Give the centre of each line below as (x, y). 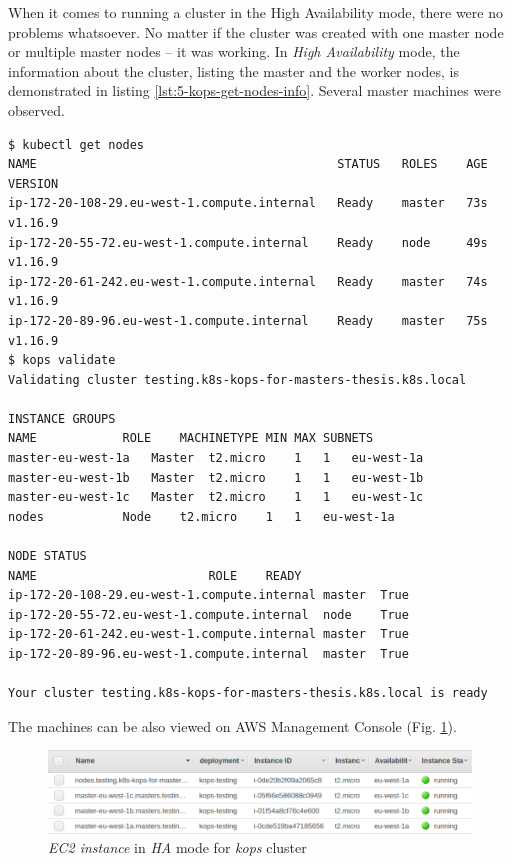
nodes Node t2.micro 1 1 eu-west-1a (201, 516)
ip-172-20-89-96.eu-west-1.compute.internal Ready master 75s (248, 320)
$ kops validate (62, 360)
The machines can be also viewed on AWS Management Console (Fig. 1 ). (232, 725)
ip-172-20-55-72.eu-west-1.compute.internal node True (208, 614)
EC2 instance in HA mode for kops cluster (177, 847)
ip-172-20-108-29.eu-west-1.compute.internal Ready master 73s (248, 203)
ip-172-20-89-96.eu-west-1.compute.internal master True (208, 654)
